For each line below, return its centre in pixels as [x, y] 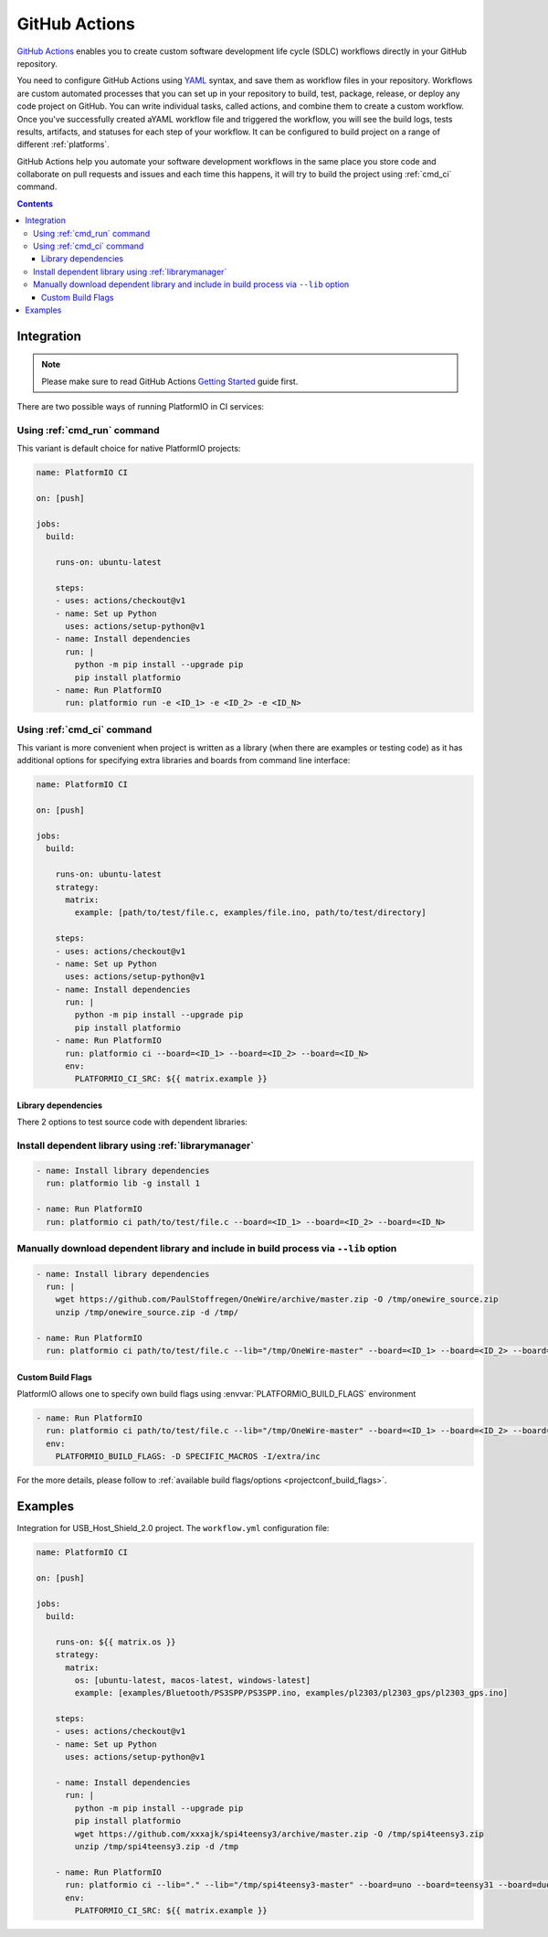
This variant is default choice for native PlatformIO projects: [129, 449]
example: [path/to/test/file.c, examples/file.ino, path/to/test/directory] [250, 913]
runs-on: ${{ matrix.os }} [116, 1642]
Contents [35, 203]
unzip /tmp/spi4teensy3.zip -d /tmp [157, 1846]
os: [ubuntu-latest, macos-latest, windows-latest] [193, 1680]
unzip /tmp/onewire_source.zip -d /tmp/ [147, 1312]
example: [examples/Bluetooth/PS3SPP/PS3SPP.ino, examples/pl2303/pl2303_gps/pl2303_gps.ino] [291, 1693]
